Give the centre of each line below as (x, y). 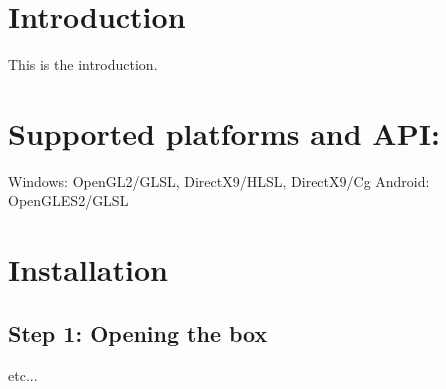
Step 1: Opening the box (138, 332)
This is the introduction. (83, 64)
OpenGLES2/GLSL (68, 200)
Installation (88, 269)
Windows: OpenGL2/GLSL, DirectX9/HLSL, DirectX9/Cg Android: (219, 180)
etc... (23, 374)
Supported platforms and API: (224, 132)
